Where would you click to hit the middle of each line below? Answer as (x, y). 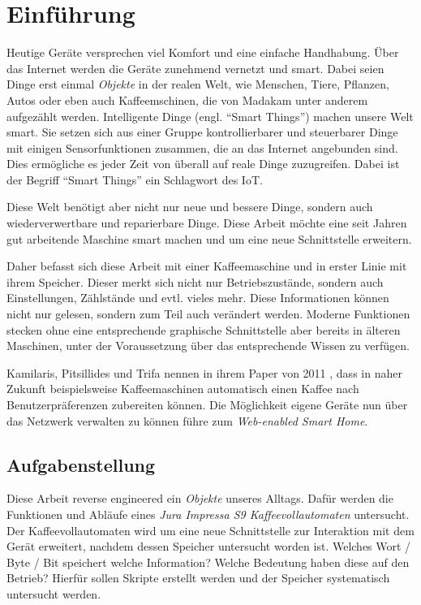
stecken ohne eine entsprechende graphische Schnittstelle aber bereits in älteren (204, 329)
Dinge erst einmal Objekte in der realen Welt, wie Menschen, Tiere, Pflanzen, (198, 84)
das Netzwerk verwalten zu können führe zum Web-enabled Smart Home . (187, 420)
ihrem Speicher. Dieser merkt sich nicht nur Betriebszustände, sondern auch (195, 281)
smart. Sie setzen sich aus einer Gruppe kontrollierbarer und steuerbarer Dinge (202, 132)
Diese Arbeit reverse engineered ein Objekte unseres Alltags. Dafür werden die (200, 498)
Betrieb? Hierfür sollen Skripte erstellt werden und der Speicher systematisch (198, 578)
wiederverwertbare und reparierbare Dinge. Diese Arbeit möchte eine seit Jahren (207, 223)
